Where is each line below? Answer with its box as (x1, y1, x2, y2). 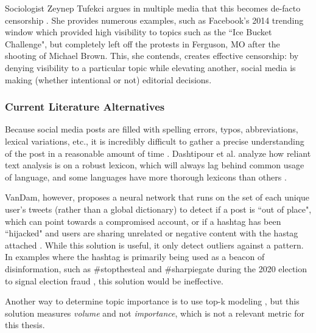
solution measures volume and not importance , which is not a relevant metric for (5, 306, 305, 319)
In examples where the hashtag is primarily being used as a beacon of (5, 250, 265, 263)
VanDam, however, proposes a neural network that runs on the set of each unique (5, 191, 310, 204)
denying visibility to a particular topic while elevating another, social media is (5, 61, 296, 74)
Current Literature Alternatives (5, 99, 165, 114)
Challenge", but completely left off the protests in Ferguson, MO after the (5, 37, 280, 50)
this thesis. (5, 318, 45, 331)
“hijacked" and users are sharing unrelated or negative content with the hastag (5, 227, 298, 239)
